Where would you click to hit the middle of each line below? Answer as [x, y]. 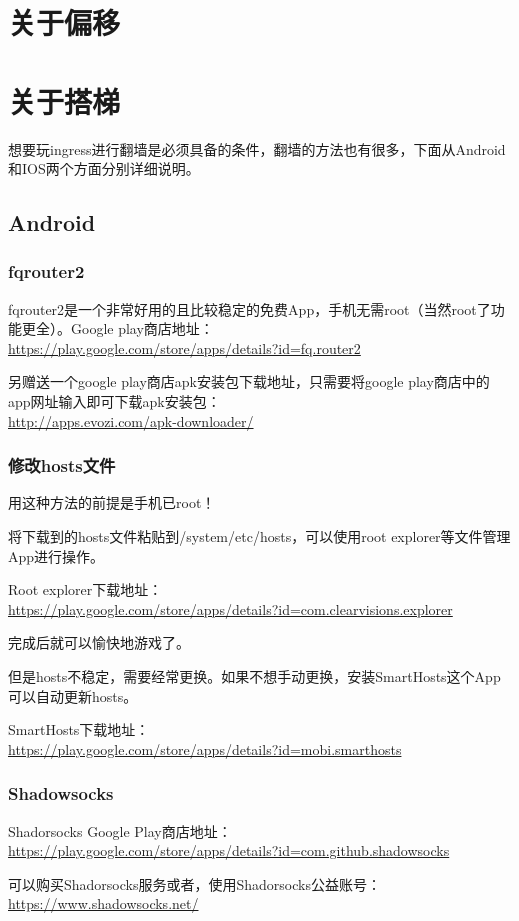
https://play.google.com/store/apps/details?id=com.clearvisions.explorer [230, 608]
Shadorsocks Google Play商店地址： [120, 830]
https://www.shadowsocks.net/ [103, 903]
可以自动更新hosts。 [73, 695]
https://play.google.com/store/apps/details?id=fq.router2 [184, 347]
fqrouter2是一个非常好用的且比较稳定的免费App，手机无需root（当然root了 [249, 308]
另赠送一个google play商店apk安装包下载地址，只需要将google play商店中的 [249, 381]
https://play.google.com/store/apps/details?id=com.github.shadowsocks [229, 850]
